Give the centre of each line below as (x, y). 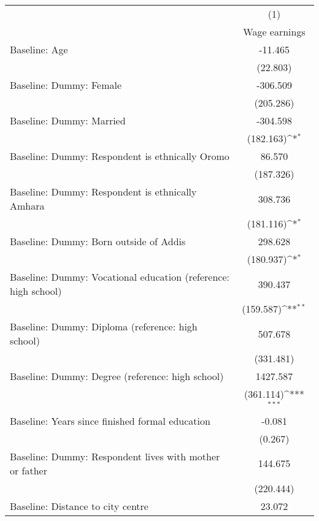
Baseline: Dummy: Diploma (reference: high (104, 326)
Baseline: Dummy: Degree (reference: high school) (117, 376)
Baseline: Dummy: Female (66, 85)
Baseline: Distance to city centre (79, 506)
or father (29, 470)
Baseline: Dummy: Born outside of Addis (98, 241)
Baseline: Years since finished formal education (110, 420)
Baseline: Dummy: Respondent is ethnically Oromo (120, 156)
